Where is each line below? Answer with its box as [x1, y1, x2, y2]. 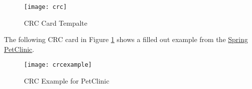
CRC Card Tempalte [24, 17, 87, 28]
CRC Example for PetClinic [24, 76, 109, 86]
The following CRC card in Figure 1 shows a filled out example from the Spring [4, 34, 248, 44]
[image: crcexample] [24, 61, 92, 69]
